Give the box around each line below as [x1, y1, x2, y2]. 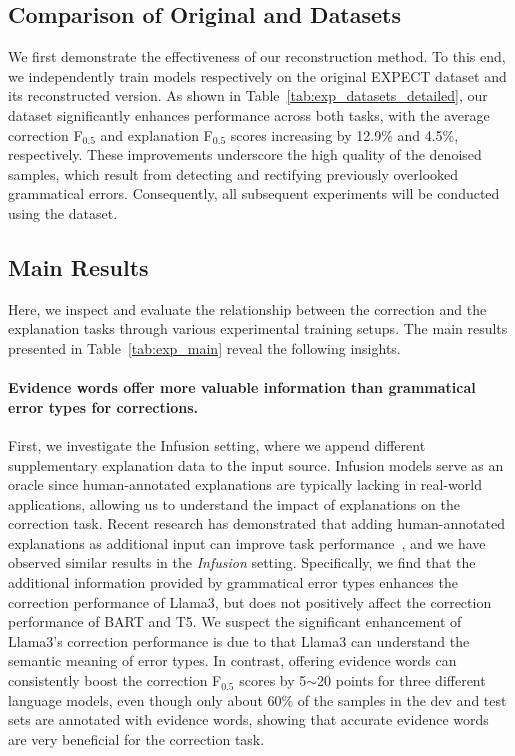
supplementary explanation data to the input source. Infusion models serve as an [8, 454, 504, 475]
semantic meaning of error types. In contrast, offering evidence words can [8, 650, 457, 671]
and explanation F [100, 124, 213, 145]
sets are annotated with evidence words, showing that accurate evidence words [8, 709, 489, 730]
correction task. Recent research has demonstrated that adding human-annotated [8, 513, 505, 534]
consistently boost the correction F [8, 670, 222, 691]
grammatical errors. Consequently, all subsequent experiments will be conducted [8, 183, 500, 204]
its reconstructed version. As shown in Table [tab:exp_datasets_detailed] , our [8, 85, 488, 106]
